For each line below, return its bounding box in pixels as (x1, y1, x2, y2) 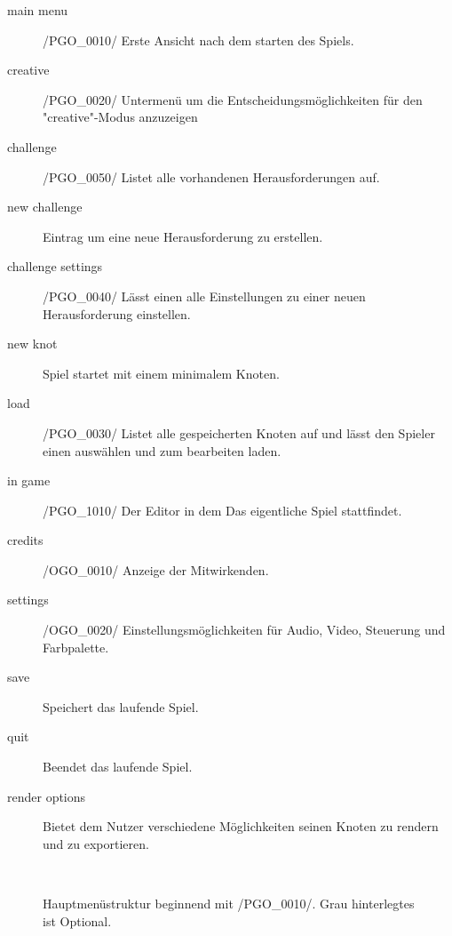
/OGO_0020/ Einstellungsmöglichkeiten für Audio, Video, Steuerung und (43, 620, 446, 639)
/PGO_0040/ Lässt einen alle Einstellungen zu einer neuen (43, 286, 366, 305)
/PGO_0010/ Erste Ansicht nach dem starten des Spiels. (43, 30, 354, 49)
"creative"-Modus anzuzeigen (43, 108, 198, 126)
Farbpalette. (43, 637, 109, 656)
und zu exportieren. (43, 834, 149, 852)
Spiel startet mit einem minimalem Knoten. (43, 364, 280, 382)
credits (7, 531, 44, 549)
